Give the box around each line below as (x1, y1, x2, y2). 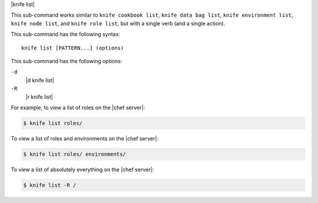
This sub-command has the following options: (11, 57, 122, 64)
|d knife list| (25, 77, 54, 84)
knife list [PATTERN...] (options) (21, 44, 124, 51)
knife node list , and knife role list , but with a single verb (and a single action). (11, 19, 226, 27)
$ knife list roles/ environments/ (23, 150, 126, 158)
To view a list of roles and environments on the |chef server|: (11, 135, 159, 142)
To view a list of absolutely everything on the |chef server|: (11, 166, 154, 173)
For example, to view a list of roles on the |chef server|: (11, 104, 145, 111)
